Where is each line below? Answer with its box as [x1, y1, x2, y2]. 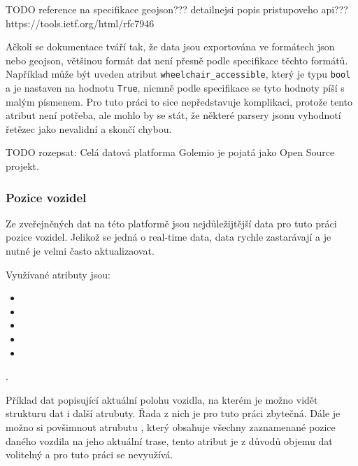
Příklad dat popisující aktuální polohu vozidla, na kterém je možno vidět [6, 392, 318, 407]
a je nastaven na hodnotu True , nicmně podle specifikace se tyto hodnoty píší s [6, 80, 345, 95]
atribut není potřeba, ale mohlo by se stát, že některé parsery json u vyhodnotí [6, 108, 341, 122]
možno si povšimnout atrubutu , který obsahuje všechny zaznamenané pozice [6, 420, 336, 434]
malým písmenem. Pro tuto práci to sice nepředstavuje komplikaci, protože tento [6, 94, 353, 108]
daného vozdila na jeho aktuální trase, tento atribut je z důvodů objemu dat [6, 433, 333, 448]
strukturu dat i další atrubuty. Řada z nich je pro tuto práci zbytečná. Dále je [6, 406, 341, 421]
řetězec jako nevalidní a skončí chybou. [6, 121, 172, 136]
